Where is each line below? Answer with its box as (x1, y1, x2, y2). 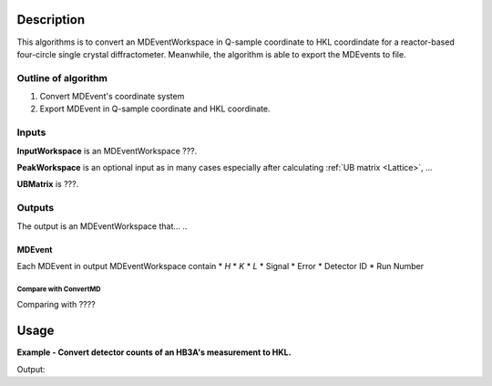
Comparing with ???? (16, 299, 96, 310)
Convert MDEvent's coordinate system (39, 91, 185, 102)
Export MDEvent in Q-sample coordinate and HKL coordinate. (39, 103, 271, 114)
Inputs (16, 126, 46, 139)
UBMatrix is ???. (16, 179, 79, 190)
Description (16, 12, 86, 27)
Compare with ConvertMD (16, 284, 101, 294)
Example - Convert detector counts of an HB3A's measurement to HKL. (16, 347, 292, 358)
